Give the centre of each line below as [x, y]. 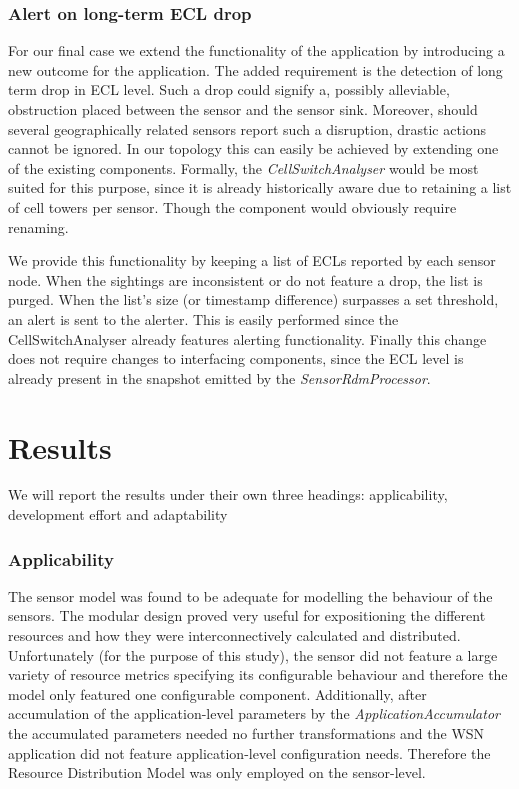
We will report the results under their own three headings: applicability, [228, 494]
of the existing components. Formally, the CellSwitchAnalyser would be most [243, 167]
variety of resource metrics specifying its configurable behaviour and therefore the [258, 674]
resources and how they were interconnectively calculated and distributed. [234, 635]
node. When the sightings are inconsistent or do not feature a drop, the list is [245, 279]
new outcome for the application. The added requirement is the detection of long [255, 69]
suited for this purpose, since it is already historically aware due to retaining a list [260, 187]
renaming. [38, 226]
